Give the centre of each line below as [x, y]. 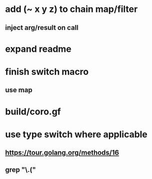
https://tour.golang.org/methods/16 [62, 153]
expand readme [38, 49]
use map [19, 90]
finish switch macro [47, 72]
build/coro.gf [33, 111]
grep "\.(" [21, 170]
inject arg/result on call [42, 28]
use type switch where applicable [76, 134]
